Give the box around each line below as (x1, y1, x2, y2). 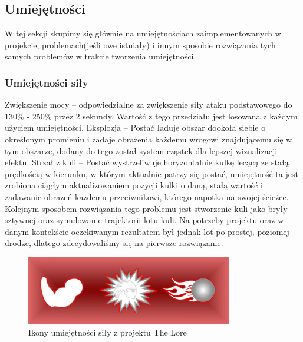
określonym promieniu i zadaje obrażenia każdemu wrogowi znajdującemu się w (5, 132, 292, 145)
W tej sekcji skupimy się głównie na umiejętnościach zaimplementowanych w (5, 27, 281, 39)
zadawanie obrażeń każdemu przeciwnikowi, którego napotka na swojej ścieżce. (5, 190, 289, 202)
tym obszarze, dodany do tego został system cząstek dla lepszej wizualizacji (5, 144, 278, 157)
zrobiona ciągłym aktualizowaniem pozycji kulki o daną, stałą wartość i (5, 179, 263, 191)
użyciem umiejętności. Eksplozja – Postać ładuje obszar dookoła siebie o (5, 121, 266, 134)
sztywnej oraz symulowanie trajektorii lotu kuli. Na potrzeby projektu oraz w (5, 214, 284, 226)
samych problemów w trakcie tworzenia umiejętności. (5, 50, 196, 62)
